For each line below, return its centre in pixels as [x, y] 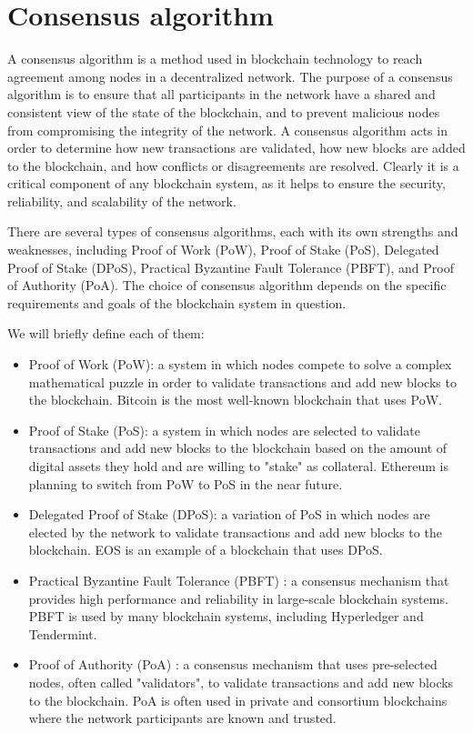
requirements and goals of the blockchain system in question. [177, 302]
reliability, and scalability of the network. [122, 201]
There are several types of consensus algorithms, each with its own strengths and [233, 231]
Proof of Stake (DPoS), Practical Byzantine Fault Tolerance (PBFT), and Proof [231, 267]
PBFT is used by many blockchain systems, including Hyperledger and [226, 616]
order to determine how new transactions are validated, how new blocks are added [236, 148]
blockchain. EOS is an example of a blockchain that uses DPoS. [206, 550]
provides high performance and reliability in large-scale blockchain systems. [238, 598]
